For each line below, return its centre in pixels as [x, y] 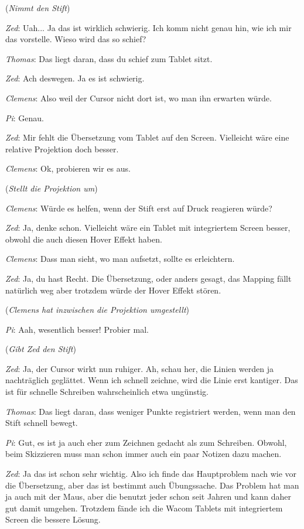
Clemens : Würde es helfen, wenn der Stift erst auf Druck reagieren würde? [139, 208]
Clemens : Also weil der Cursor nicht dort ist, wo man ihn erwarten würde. [139, 98]
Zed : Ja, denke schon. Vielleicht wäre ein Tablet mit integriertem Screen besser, [148, 228]
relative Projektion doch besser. [62, 149]
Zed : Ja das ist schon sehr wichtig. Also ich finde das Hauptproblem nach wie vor [151, 474]
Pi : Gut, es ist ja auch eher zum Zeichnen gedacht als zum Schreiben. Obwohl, [146, 442]
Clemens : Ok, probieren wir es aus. [68, 168]
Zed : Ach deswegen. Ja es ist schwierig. [75, 78]
